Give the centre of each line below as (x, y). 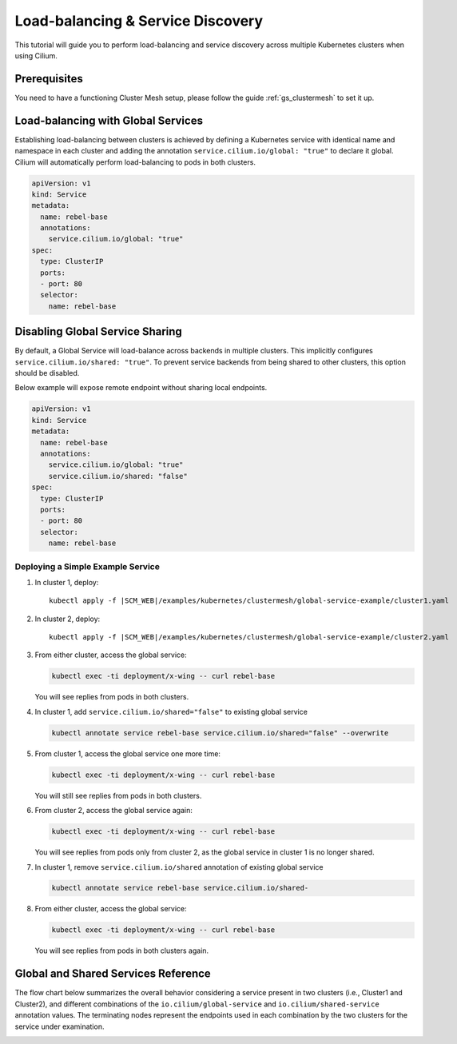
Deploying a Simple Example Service (87, 566)
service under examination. (60, 1026)
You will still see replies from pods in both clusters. (118, 795)
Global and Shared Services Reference (113, 974)
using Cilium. (36, 55)
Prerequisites (49, 79)
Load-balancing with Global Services (109, 120)
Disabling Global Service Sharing (99, 332)
